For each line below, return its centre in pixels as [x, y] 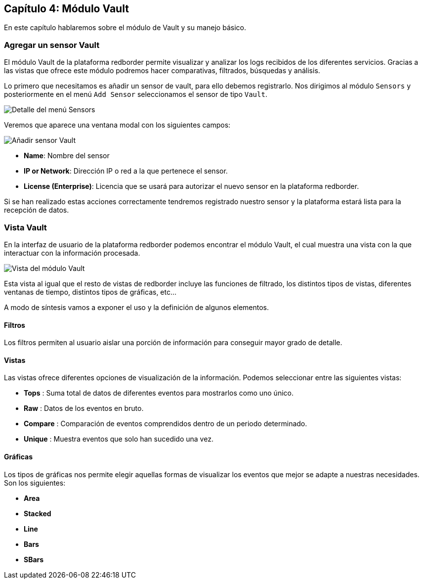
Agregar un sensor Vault [52, 45]
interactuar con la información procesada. [72, 253]
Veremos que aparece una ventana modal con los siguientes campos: [117, 125]
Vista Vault [25, 227]
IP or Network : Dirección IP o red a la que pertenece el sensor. [126, 171]
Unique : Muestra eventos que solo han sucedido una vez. [119, 439]
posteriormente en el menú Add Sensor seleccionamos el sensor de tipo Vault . [136, 94]
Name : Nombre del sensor [67, 156]
